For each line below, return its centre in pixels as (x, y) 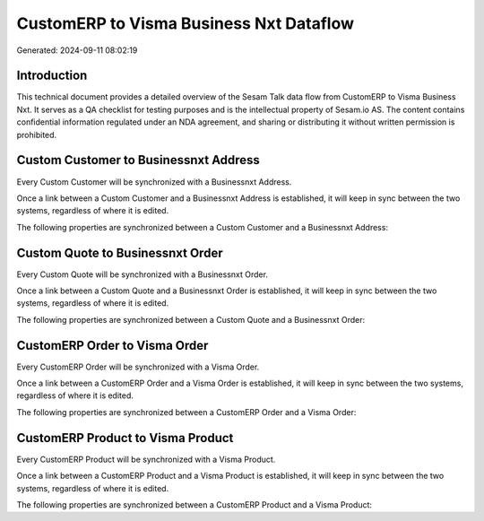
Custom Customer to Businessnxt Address (138, 160)
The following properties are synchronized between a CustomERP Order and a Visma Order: (186, 412)
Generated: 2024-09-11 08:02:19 (77, 50)
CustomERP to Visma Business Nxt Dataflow (185, 23)
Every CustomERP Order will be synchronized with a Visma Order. (138, 367)
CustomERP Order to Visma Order (112, 345)
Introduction (52, 76)
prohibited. (37, 135)
